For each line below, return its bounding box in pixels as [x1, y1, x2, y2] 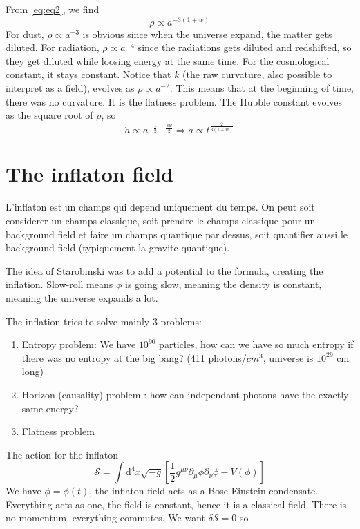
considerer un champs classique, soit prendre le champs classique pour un [6, 213, 316, 227]
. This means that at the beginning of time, [169, 80, 354, 95]
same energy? [21, 401, 79, 415]
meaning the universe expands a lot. [6, 290, 158, 305]
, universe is [263, 350, 314, 365]
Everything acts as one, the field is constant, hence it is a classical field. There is [6, 497, 347, 511]
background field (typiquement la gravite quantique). [6, 240, 230, 255]
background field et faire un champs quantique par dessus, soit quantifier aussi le [6, 227, 348, 241]
